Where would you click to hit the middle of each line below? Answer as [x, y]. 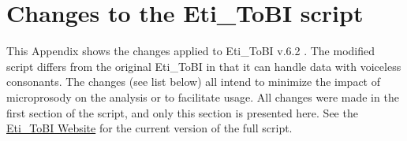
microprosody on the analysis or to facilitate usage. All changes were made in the [203, 96]
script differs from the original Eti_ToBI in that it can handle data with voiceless [204, 66]
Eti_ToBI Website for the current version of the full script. [149, 128]
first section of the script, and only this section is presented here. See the [182, 112]
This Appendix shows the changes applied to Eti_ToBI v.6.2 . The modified [190, 51]
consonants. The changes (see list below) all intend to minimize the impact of [193, 82]
